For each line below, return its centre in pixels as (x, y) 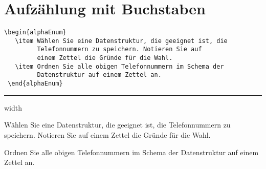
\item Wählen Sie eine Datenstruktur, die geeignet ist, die (121, 41)
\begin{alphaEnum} (35, 33)
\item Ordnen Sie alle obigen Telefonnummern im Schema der (119, 66)
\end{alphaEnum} (35, 84)
